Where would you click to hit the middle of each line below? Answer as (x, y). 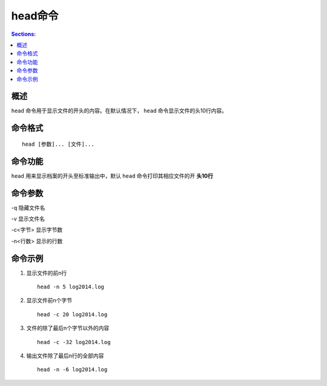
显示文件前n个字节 (49, 300)
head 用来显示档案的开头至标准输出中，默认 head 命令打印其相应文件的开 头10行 (112, 175)
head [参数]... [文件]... (58, 144)
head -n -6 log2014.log (72, 370)
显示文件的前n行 (47, 273)
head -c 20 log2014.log (72, 314)
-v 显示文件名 (28, 219)
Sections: (24, 34)
